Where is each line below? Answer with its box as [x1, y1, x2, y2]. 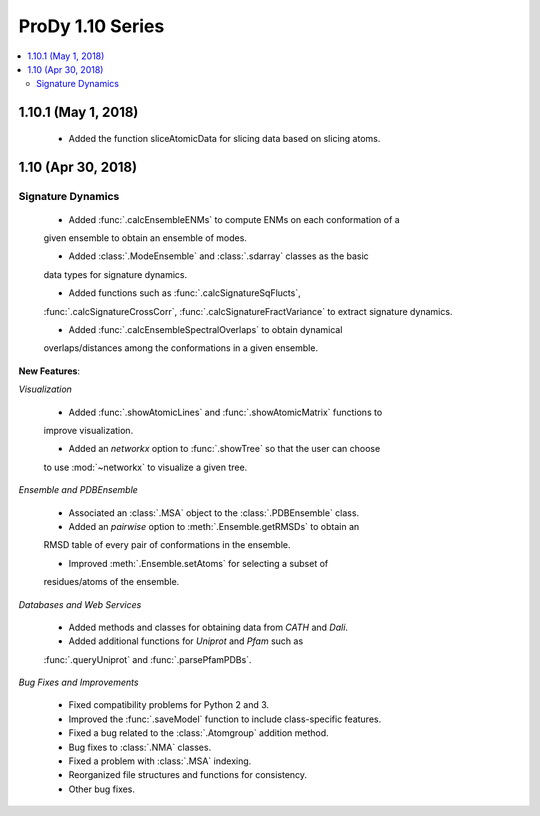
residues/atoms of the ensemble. [43, 576, 180, 588]
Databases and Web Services [18, 598, 142, 610]
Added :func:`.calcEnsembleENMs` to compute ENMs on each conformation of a [68, 213, 400, 225]
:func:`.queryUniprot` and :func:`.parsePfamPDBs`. [43, 653, 252, 665]
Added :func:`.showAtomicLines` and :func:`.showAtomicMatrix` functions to [68, 406, 383, 418]
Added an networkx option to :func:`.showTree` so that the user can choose [68, 443, 381, 455]
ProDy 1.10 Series [18, 15, 165, 37]
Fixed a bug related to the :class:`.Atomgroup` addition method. [68, 727, 329, 739]
